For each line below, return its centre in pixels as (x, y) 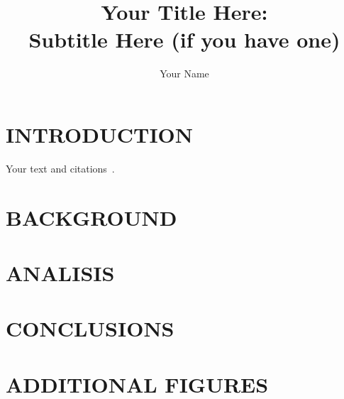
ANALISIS (60, 273)
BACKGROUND (91, 217)
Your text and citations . (60, 168)
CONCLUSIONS (90, 328)
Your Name (184, 73)
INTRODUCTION (100, 134)
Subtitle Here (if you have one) (184, 39)
